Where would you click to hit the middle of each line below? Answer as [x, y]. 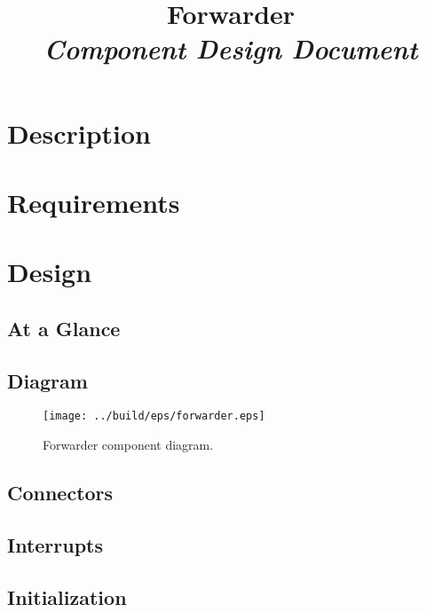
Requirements [94, 202]
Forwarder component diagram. [128, 445]
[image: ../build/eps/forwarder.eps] [154, 416]
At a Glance [64, 328]
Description [79, 133]
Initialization [67, 596]
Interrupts [55, 544]
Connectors [60, 493]
